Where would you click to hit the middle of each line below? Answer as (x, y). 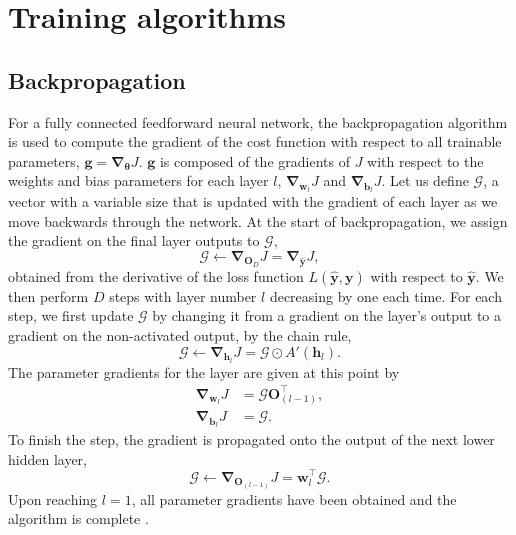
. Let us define (425, 180)
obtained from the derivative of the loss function (156, 275)
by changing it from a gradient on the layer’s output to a (326, 315)
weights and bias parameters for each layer (138, 180)
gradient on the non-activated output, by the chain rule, (180, 335)
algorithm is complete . (78, 518)
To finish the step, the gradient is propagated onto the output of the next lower (251, 439)
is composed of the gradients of (254, 160)
